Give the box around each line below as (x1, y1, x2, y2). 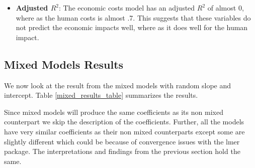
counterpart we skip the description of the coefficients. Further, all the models (4, 116, 244, 127)
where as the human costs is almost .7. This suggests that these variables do (16, 12, 251, 23)
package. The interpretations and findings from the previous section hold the (4, 146, 240, 156)
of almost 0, (207, 3, 244, 13)
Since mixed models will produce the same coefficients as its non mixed (4, 106, 223, 117)
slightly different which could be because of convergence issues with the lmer (4, 136, 240, 146)
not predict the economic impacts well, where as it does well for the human (16, 22, 248, 33)
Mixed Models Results (4, 56, 124, 72)
